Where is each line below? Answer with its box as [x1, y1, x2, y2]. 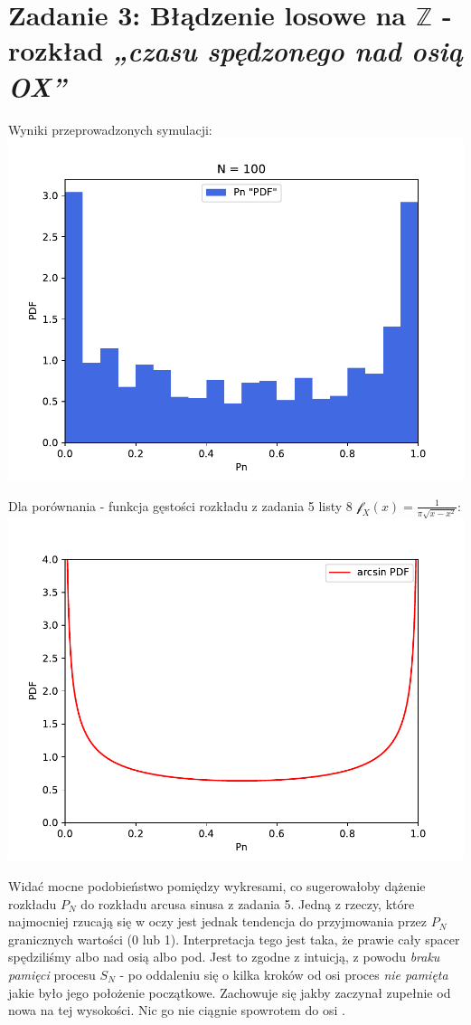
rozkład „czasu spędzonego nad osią [8, 32, 463, 70]
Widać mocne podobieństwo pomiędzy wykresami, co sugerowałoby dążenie [8, 876, 426, 895]
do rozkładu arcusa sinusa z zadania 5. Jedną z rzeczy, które [80, 894, 415, 913]
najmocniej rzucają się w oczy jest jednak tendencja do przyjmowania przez [8, 912, 428, 931]
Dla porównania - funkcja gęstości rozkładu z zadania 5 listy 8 [8, 496, 353, 515]
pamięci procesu [8, 964, 96, 983]
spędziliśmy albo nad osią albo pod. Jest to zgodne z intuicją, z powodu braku [8, 947, 440, 966]
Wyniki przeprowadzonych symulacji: [8, 119, 212, 138]
